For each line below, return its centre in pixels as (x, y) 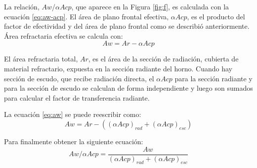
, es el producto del (216, 16)
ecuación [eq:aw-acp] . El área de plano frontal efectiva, (86, 16)
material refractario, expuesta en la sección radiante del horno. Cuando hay (118, 68)
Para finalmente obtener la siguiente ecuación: (74, 141)
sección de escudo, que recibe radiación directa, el (79, 78)
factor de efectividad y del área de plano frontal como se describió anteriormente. (127, 26)
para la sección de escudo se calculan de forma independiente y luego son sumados (128, 88)
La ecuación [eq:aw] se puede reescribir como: (73, 114)
